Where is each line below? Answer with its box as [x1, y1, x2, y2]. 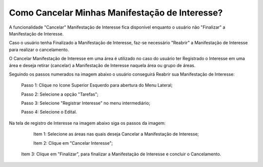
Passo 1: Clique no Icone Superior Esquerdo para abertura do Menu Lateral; [21, 83, 173, 88]
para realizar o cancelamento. [9, 47, 69, 52]
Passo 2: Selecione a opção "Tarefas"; [21, 91, 98, 97]
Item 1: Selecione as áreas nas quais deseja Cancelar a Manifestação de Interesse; [33, 131, 199, 137]
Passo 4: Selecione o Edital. [21, 109, 77, 115]
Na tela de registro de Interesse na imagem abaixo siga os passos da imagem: [9, 120, 166, 126]
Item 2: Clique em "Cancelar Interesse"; [33, 140, 113, 146]
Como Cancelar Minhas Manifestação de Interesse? [9, 7, 223, 18]
